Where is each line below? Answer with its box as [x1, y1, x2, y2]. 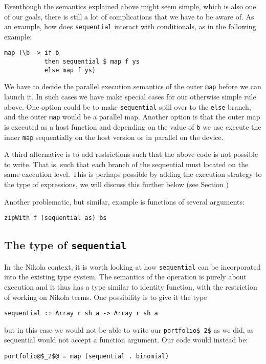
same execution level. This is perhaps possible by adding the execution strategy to [4, 169, 262, 179]
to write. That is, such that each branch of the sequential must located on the [4, 158, 249, 169]
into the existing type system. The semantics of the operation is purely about [4, 271, 247, 282]
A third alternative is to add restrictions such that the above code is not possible [4, 149, 258, 159]
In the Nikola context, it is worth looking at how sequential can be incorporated [4, 261, 261, 272]
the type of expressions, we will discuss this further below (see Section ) [4, 179, 229, 190]
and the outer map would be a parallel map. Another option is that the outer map [4, 111, 260, 122]
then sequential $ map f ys [44, 58, 140, 66]
